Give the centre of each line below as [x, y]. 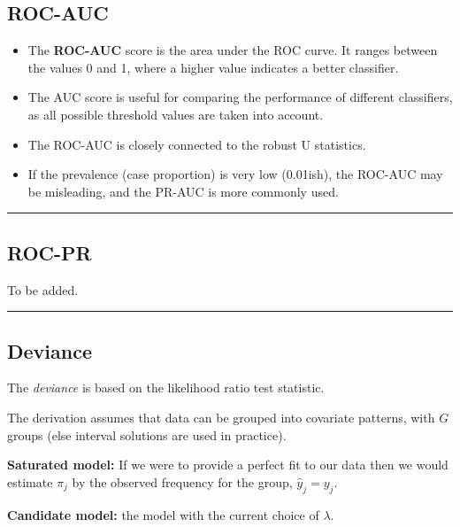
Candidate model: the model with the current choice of [163, 514]
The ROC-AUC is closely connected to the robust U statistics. [197, 144]
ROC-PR [50, 252]
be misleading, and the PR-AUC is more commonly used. [183, 191]
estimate [30, 481]
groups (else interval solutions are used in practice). [147, 434]
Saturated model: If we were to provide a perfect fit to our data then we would [228, 465]
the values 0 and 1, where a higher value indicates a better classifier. [213, 67]
